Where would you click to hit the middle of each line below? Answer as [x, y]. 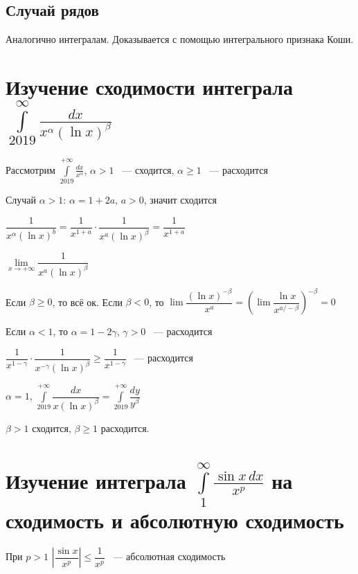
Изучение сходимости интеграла [149, 86]
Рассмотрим [30, 169]
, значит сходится [180, 200]
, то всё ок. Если [87, 302]
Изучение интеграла [96, 480]
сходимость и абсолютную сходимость [175, 520]
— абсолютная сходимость [169, 556]
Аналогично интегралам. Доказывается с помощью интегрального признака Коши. [180, 39]
